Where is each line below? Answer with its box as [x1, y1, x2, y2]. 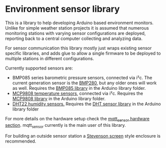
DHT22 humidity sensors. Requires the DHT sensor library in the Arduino [12, 101, 161, 107]
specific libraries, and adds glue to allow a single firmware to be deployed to [5, 50, 161, 56]
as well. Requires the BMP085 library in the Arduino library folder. [12, 85, 146, 91]
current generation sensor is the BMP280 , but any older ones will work [12, 80, 157, 86]
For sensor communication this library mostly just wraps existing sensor [5, 45, 152, 51]
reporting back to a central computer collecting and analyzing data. [5, 36, 143, 41]
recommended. [5, 138, 36, 144]
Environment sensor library [5, 3, 120, 15]
